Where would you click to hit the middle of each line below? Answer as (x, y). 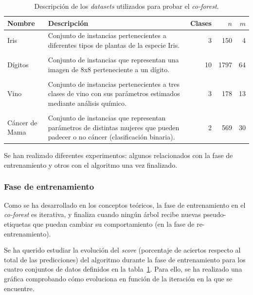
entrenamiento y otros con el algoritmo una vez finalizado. (91, 165)
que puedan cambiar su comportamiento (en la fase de (114, 224)
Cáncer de (22, 122)
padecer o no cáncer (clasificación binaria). (111, 137)
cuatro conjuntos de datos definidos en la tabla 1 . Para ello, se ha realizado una (123, 269)
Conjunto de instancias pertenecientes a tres (114, 84)
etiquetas (17, 224)
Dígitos (18, 64)
